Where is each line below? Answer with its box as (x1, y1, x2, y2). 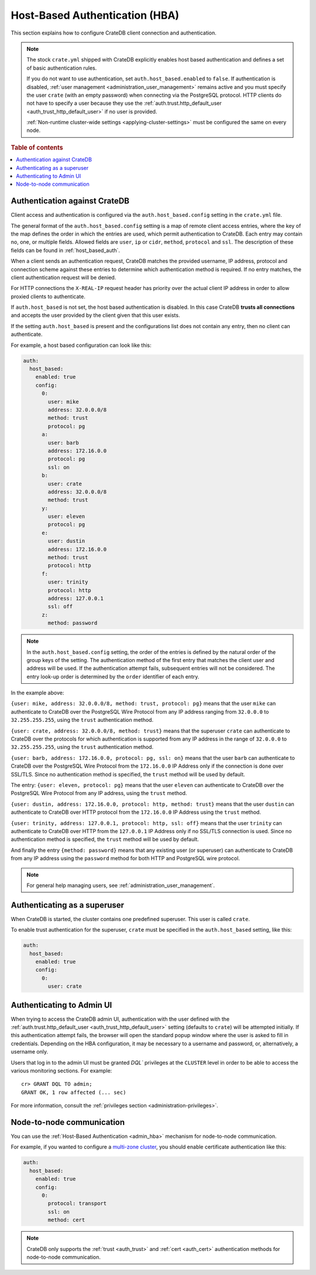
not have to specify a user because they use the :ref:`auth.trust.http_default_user (26, 100, 222, 107)
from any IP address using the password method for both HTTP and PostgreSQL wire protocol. (11, 855, 240, 862)
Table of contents (11, 144, 64, 152)
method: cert (47, 1216, 85, 1223)
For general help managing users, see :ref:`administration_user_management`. (26, 882, 215, 889)
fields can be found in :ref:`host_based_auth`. (11, 247, 120, 254)
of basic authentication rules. (26, 64, 97, 71)
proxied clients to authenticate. (11, 293, 86, 300)
